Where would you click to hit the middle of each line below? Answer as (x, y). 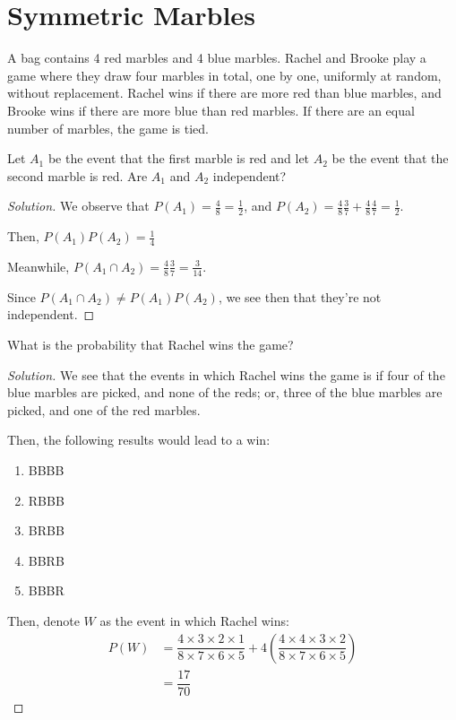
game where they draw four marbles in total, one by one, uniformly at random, (224, 75)
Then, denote (43, 620)
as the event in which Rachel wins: (194, 620)
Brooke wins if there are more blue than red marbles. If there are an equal (211, 110)
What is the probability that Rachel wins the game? (151, 344)
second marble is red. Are (77, 175)
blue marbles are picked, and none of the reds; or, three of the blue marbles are (225, 392)
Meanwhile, (39, 266)
